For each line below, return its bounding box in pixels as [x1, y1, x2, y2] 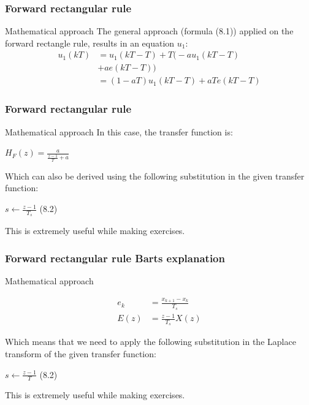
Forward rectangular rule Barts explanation [5, 250, 225, 265]
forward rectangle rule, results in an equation [5, 36, 175, 49]
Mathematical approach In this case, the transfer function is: [5, 125, 233, 138]
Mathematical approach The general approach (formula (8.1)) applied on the [5, 25, 294, 37]
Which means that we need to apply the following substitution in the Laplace [5, 335, 296, 348]
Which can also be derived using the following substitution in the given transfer [5, 169, 305, 182]
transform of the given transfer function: [5, 347, 156, 360]
